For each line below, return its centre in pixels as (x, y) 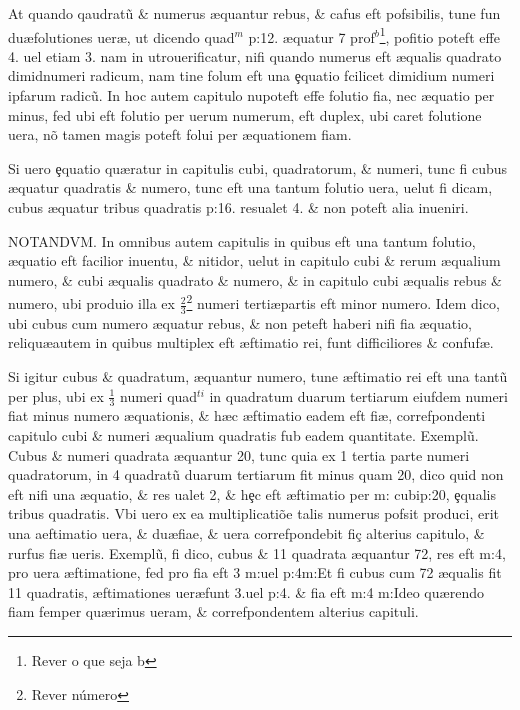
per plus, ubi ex (56, 395)
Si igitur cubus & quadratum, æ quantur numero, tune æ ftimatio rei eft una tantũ (258, 376)
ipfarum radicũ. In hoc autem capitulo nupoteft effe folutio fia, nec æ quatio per (251, 95)
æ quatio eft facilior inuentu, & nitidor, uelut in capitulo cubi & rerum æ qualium (254, 260)
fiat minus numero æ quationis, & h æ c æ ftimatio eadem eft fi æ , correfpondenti (247, 415)
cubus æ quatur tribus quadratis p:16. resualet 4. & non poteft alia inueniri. (238, 207)
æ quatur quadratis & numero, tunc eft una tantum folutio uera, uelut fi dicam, (250, 187)
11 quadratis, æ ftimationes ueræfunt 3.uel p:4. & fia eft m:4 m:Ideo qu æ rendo (246, 591)
